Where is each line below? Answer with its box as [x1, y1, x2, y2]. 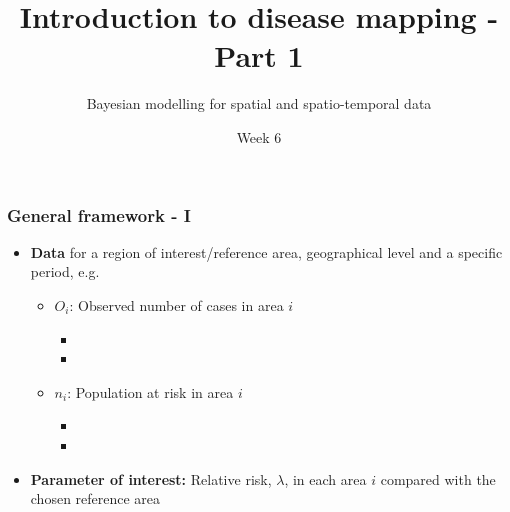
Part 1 [214, 35, 304, 76]
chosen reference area [30, 488, 161, 509]
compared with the [380, 468, 496, 489]
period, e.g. [30, 261, 100, 282]
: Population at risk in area [67, 381, 234, 402]
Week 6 [236, 126, 282, 147]
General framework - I [7, 202, 191, 227]
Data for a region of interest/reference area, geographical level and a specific [30, 241, 503, 262]
